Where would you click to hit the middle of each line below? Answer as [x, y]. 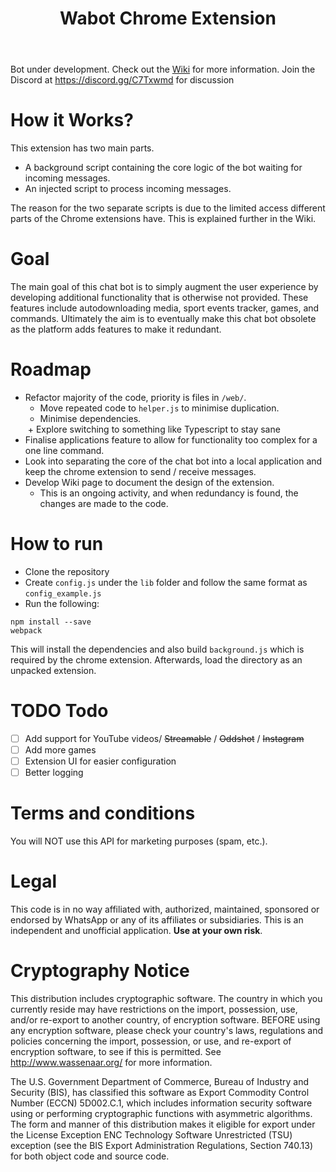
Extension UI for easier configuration [100, 761]
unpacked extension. [53, 670]
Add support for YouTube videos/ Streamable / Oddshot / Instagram [164, 738]
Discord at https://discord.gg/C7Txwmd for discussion [122, 80]
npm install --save [51, 622]
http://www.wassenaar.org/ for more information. [111, 1062]
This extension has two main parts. [82, 148]
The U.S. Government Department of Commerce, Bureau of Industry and [159, 1081]
